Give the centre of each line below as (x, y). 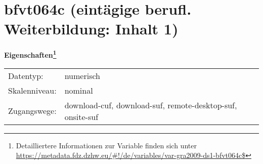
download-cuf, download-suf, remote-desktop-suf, (151, 105)
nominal (79, 90)
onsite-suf (81, 116)
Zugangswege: (32, 111)
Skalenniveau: (32, 90)
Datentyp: (26, 75)
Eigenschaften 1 (30, 54)
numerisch (82, 75)
